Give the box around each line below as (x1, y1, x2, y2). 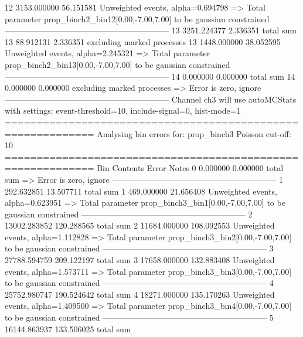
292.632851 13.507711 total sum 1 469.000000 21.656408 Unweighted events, (5, 185, 277, 197)
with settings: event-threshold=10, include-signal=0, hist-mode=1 (5, 104, 241, 117)
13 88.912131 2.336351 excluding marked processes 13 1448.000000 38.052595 (5, 35, 281, 47)
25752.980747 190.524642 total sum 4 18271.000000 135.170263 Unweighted (5, 288, 275, 300)
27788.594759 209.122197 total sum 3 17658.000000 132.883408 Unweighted (5, 254, 275, 266)
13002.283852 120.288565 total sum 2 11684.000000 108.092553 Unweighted (5, 219, 275, 232)
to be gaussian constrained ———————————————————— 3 (5, 242, 274, 254)
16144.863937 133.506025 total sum (5, 322, 131, 335)
